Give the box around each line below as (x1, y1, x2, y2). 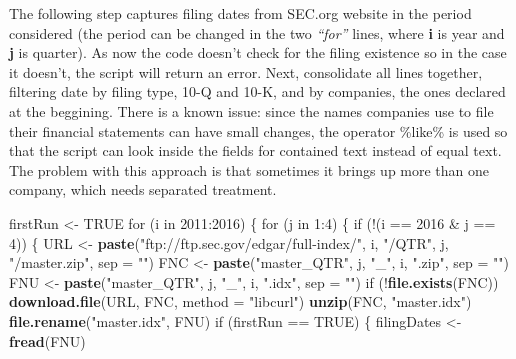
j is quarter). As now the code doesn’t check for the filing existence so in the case (9, 42, 507, 63)
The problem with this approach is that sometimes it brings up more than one (9, 159, 490, 180)
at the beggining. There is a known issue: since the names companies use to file (9, 100, 494, 121)
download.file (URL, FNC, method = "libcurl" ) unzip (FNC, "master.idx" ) (9, 291, 472, 312)
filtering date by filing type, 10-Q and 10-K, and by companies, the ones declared (9, 81, 506, 102)
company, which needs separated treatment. (9, 179, 277, 200)
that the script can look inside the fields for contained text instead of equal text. (9, 140, 502, 161)
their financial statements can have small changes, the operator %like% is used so (9, 120, 508, 141)
